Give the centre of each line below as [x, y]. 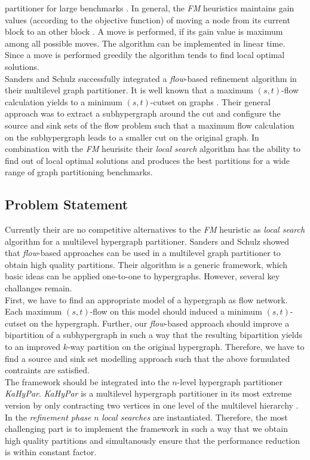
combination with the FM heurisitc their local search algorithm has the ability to [153, 149]
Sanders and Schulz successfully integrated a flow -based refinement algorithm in [151, 78]
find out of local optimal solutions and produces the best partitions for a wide [147, 160]
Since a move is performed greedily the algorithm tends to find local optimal [145, 55]
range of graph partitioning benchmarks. [79, 172]
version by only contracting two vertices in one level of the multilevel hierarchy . [152, 405]
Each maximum [33, 311]
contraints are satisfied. [47, 370]
